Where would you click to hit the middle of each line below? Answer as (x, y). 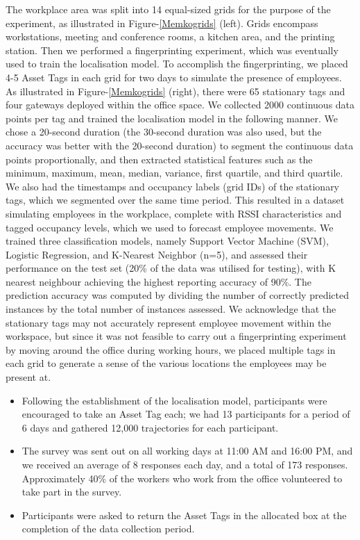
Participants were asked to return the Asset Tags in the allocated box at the (184, 515)
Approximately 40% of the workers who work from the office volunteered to (182, 478)
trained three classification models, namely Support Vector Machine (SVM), (167, 241)
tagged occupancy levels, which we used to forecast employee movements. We (170, 227)
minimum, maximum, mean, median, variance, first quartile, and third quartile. (174, 173)
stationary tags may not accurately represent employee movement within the (169, 322)
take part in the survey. (72, 492)
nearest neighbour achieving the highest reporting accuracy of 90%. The (158, 281)
